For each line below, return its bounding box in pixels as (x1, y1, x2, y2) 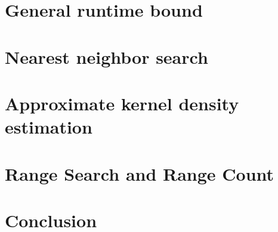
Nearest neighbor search (5, 44, 208, 69)
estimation (5, 115, 92, 139)
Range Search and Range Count (5, 161, 274, 185)
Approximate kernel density (5, 91, 239, 115)
